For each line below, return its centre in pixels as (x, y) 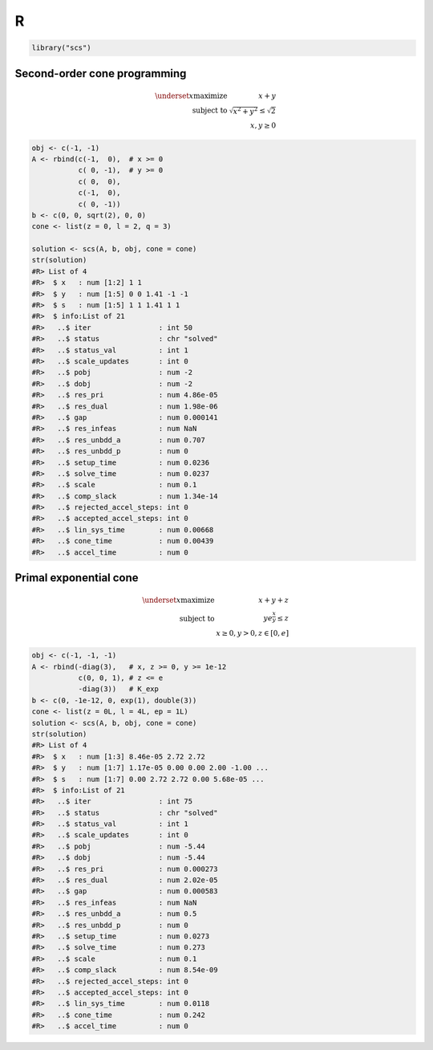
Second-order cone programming (101, 73)
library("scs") (61, 48)
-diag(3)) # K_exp (119, 689)
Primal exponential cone (77, 578)
